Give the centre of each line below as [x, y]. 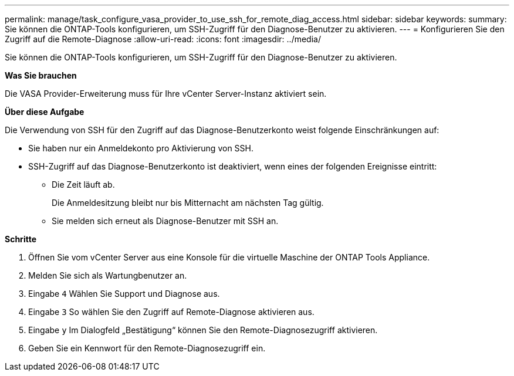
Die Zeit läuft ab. [83, 184]
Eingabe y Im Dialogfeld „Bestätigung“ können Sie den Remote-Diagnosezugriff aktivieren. [203, 330]
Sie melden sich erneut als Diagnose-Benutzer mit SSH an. [165, 221]
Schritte [21, 239]
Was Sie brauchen [41, 75]
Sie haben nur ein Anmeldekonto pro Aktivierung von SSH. [141, 148]
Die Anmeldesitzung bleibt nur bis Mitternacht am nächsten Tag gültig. [188, 203]
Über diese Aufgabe [45, 112]
